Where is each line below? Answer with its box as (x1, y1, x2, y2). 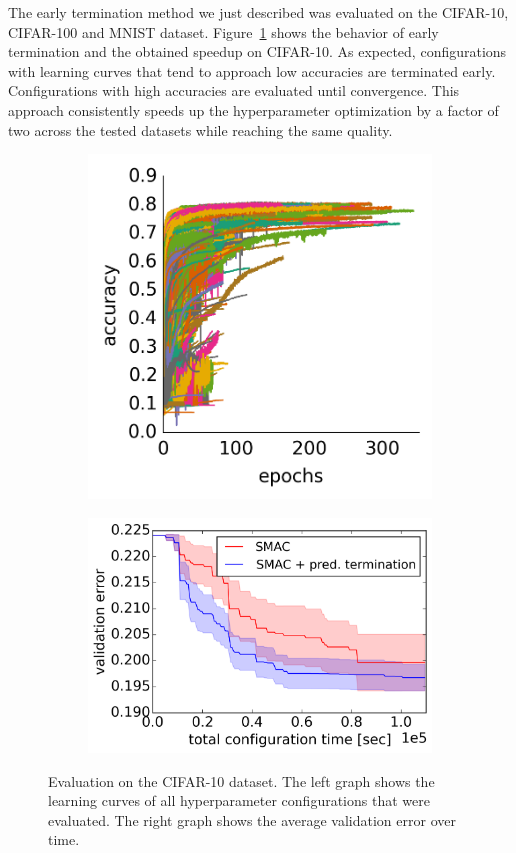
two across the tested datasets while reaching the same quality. (8, 119, 393, 140)
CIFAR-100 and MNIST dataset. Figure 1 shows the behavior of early (8, 21, 439, 42)
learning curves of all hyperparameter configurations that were (48, 790, 430, 811)
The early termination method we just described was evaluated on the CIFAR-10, (8, 2, 509, 22)
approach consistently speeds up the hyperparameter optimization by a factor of (8, 99, 499, 120)
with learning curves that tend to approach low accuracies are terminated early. (8, 60, 496, 81)
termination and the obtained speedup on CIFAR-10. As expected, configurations (8, 41, 507, 62)
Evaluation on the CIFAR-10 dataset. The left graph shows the (48, 770, 435, 791)
